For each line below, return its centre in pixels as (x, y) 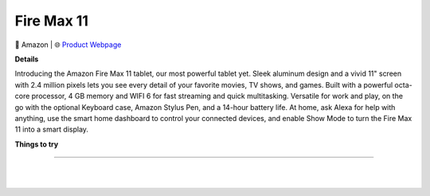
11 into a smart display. (52, 129)
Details (27, 59)
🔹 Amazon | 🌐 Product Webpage (68, 45)
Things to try (37, 144)
